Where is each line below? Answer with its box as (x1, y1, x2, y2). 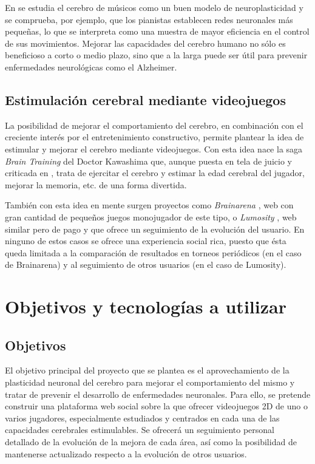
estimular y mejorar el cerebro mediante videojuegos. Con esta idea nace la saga (5, 142, 303, 155)
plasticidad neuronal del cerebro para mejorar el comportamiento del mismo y (5, 376, 295, 389)
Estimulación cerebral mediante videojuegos (5, 90, 286, 109)
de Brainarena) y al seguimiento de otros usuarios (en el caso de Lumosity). (5, 258, 286, 271)
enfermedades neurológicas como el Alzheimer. (5, 60, 177, 73)
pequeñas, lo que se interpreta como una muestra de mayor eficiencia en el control (5, 25, 310, 38)
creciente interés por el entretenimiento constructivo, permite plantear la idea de (5, 131, 304, 143)
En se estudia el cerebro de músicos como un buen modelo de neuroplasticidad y (5, 1, 303, 13)
